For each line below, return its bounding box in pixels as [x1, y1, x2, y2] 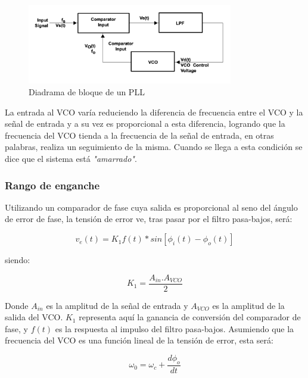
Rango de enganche [5, 177, 100, 192]
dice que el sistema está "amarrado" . [5, 152, 137, 165]
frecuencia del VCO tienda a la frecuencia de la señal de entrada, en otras [5, 129, 274, 141]
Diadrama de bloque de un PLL [29, 86, 145, 98]
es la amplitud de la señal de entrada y [46, 299, 188, 311]
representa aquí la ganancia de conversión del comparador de [79, 311, 301, 323]
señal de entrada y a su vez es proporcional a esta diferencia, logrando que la [5, 117, 285, 130]
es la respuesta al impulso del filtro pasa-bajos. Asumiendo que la [55, 322, 294, 335]
